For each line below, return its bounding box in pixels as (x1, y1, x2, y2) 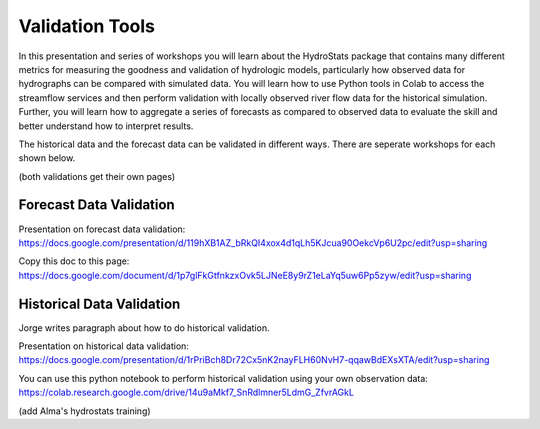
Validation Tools (18, 15, 155, 37)
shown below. (18, 152, 76, 164)
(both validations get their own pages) (18, 170, 176, 182)
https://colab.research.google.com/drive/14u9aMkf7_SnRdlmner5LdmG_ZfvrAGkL (18, 386, 355, 399)
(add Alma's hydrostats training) (18, 405, 151, 417)
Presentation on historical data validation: (18, 340, 190, 352)
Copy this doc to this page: (18, 255, 130, 267)
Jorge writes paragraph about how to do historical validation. (18, 321, 270, 334)
